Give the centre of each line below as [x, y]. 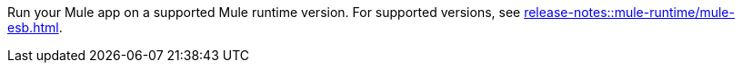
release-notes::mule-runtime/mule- [629, 12]
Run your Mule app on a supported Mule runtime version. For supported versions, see [264, 12]
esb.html [33, 27]
